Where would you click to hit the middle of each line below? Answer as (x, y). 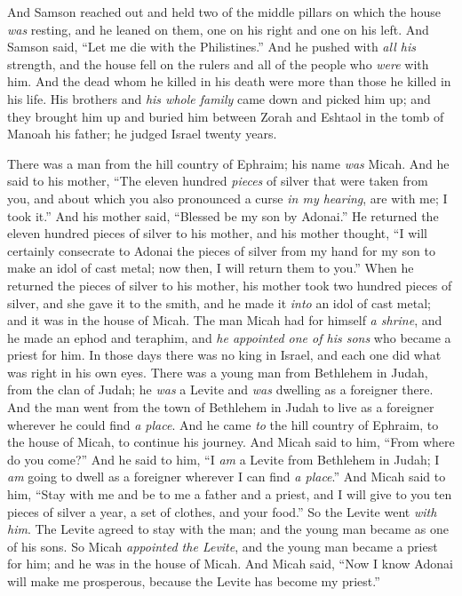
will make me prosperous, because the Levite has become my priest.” (194, 581)
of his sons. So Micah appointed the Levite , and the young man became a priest (223, 546)
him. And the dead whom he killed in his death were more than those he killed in (229, 81)
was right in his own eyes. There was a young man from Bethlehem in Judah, (218, 372)
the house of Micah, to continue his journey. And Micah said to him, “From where (231, 442)
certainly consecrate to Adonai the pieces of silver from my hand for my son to (221, 250)
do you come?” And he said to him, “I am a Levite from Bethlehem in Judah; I (223, 459)
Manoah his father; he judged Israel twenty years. (142, 134)
